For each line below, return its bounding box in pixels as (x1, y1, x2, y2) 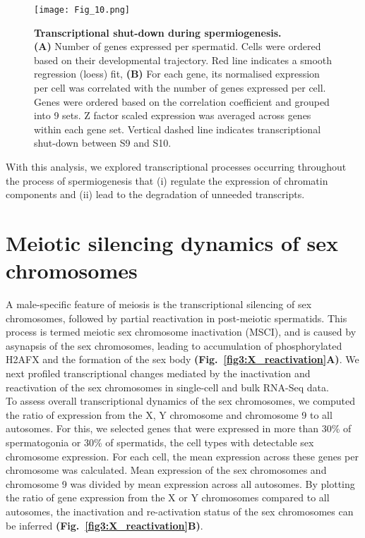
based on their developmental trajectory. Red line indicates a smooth (34, 52, 333, 67)
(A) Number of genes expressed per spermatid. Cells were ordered (34, 39, 321, 54)
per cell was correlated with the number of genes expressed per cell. (34, 80, 326, 95)
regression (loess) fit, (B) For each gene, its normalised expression (34, 66, 320, 81)
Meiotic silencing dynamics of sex (6, 228, 339, 257)
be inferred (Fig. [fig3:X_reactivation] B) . (6, 518, 203, 532)
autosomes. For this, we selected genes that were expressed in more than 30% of (6, 421, 352, 436)
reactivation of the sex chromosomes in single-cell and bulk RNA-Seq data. (6, 379, 329, 394)
